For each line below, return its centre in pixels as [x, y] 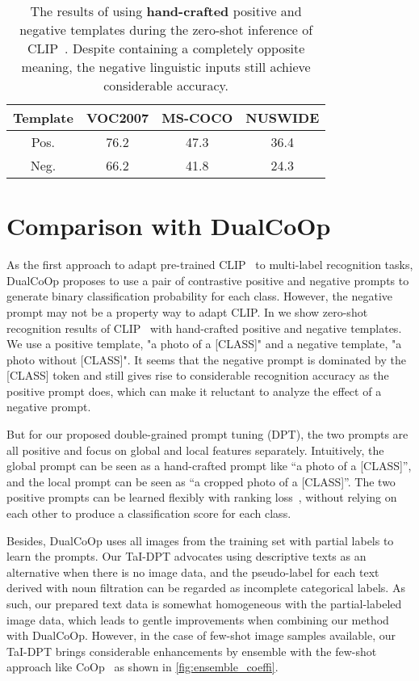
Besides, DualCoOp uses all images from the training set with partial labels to [200, 540]
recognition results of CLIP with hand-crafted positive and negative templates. [204, 328]
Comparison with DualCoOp [169, 226]
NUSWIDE [283, 118]
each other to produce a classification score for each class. [149, 513]
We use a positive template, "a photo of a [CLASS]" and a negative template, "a [204, 344]
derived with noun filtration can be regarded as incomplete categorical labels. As [206, 588]
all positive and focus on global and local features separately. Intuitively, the [195, 450]
